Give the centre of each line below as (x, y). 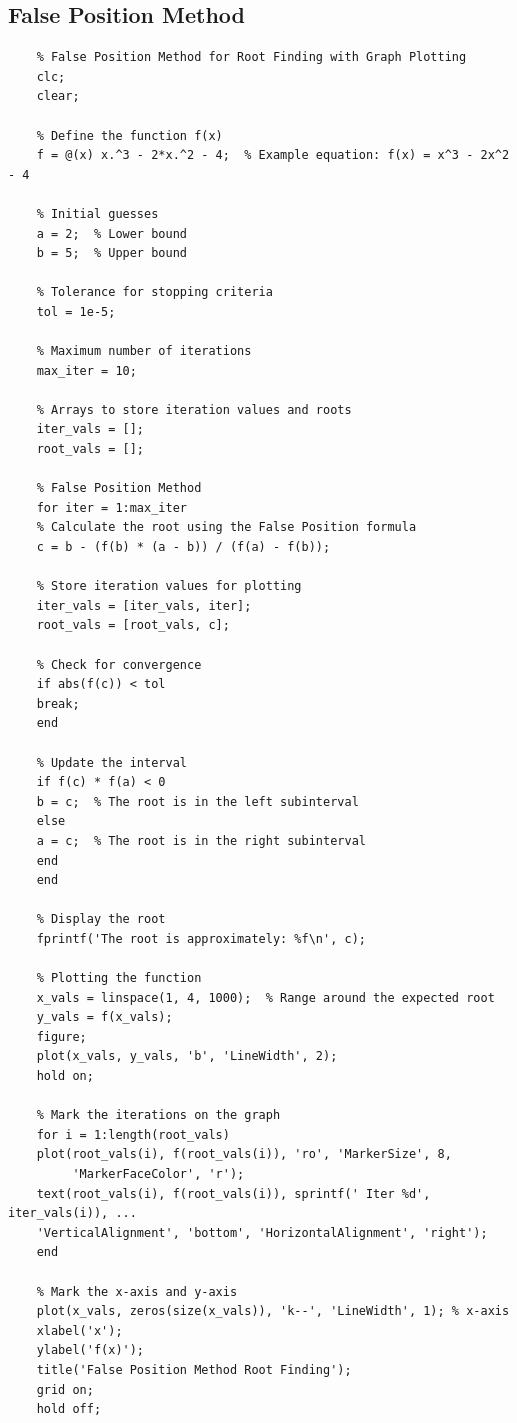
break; (58, 703)
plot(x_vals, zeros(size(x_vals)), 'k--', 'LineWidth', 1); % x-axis (273, 1311)
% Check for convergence (119, 664)
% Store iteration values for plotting (169, 586)
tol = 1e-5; (76, 311)
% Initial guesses (97, 213)
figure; (61, 1036)
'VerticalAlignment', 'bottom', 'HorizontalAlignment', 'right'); (262, 1232)
